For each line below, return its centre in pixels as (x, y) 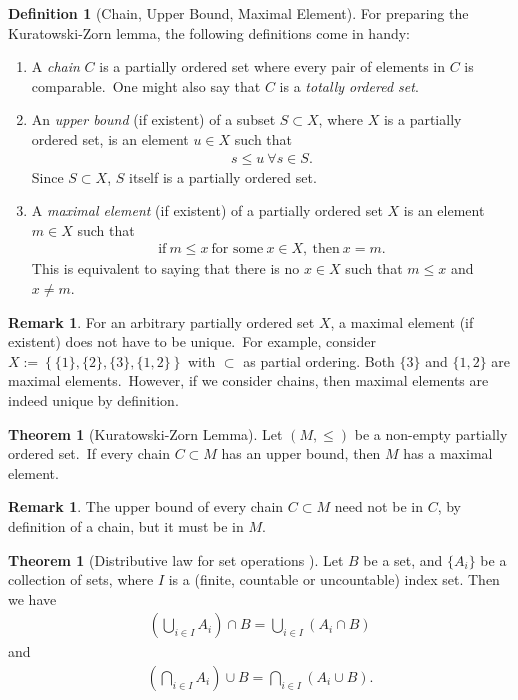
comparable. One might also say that (146, 85)
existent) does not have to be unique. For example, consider (192, 341)
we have (32, 598)
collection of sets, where (81, 579)
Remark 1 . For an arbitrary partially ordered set (161, 321)
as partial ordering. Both (319, 360)
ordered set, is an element (110, 138)
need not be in (378, 506)
